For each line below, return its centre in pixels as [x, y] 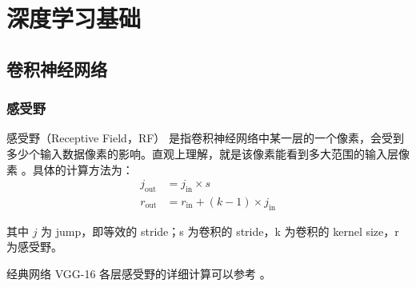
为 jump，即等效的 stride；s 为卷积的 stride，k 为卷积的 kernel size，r [220, 231]
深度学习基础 [74, 18]
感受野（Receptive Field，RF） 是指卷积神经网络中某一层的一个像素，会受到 [205, 138]
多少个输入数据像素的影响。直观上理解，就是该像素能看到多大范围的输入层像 [208, 153]
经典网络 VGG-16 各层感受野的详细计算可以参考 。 [139, 273]
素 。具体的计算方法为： [70, 169]
